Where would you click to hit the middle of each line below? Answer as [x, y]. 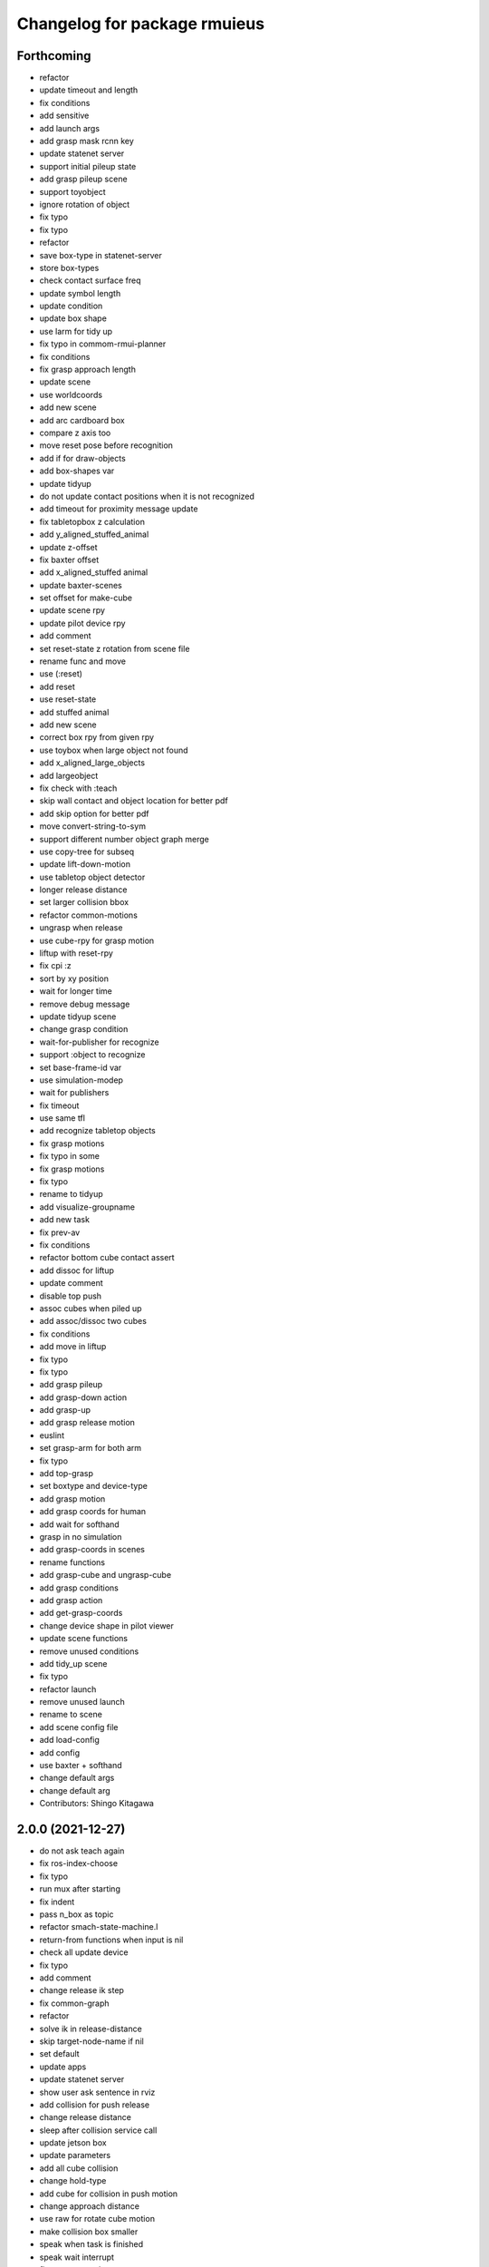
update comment [71, 1283]
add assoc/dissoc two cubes [93, 1321]
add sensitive [64, 116]
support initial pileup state [88, 166]
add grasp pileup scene [83, 179]
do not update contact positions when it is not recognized [147, 496]
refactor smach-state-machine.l [99, 1927]
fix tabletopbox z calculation [92, 521]
